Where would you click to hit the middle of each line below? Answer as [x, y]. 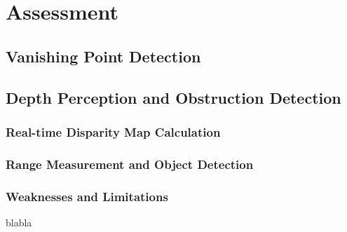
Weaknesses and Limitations [87, 196]
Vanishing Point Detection [103, 56]
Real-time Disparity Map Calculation [113, 131]
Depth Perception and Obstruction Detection [173, 97]
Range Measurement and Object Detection [130, 164]
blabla [19, 222]
